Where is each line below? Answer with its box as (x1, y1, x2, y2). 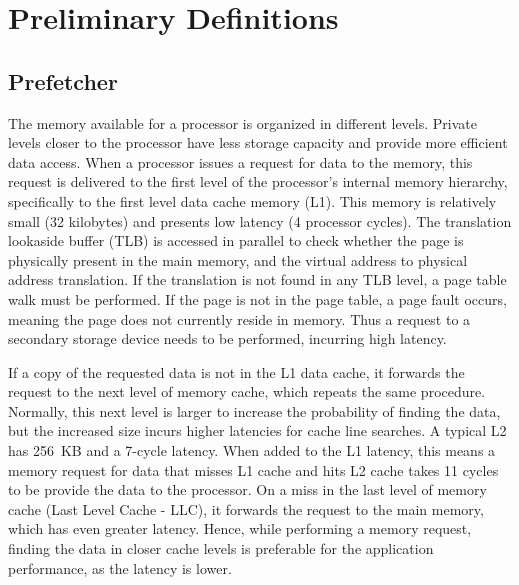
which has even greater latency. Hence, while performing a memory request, (8, 518, 472, 539)
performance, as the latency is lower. (8, 557, 232, 578)
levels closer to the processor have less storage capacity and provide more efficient (8, 132, 508, 153)
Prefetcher (8, 65, 118, 96)
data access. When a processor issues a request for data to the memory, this (8, 151, 473, 172)
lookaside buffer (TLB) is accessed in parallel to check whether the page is (8, 230, 464, 251)
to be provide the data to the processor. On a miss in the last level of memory (8, 479, 487, 500)
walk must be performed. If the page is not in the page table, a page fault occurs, (8, 288, 507, 309)
